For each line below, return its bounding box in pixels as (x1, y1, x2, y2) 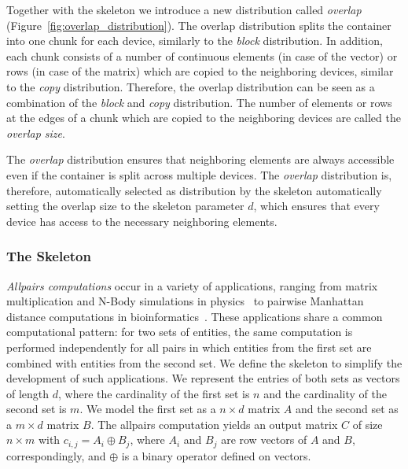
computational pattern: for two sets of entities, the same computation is (6, 323, 353, 340)
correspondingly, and (6, 447, 106, 463)
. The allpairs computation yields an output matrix (90, 415, 338, 432)
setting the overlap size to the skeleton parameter (6, 198, 244, 214)
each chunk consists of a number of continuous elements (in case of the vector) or (6, 47, 398, 64)
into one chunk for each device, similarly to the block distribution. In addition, (6, 32, 383, 49)
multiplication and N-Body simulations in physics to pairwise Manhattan (6, 293, 364, 309)
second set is (6, 401, 67, 417)
